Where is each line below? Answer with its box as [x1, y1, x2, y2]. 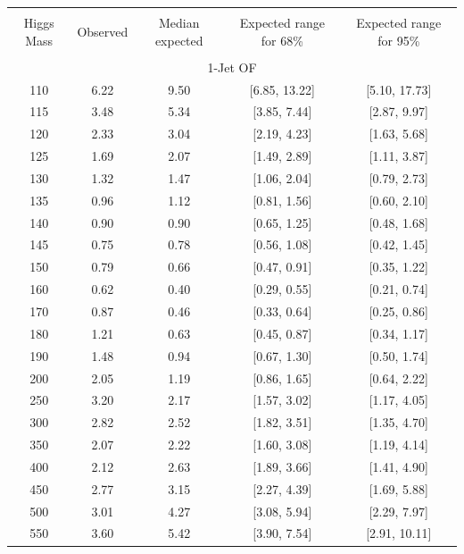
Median [158, 13, 200, 31]
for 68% [261, 30, 303, 49]
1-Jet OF [207, 57, 257, 76]
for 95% [377, 30, 420, 49]
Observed [77, 21, 128, 40]
